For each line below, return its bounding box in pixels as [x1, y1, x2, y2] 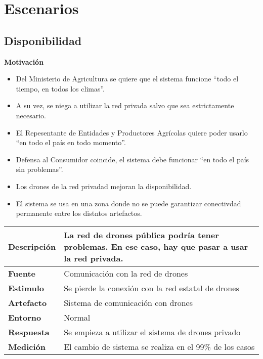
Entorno [8, 311, 41, 323]
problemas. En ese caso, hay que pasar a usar [64, 240, 248, 252]
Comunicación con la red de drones [64, 267, 188, 279]
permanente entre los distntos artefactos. [16, 208, 142, 218]
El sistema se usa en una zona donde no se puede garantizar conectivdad [16, 198, 241, 208]
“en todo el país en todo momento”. [16, 137, 126, 148]
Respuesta [8, 326, 50, 338]
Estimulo [8, 282, 44, 294]
